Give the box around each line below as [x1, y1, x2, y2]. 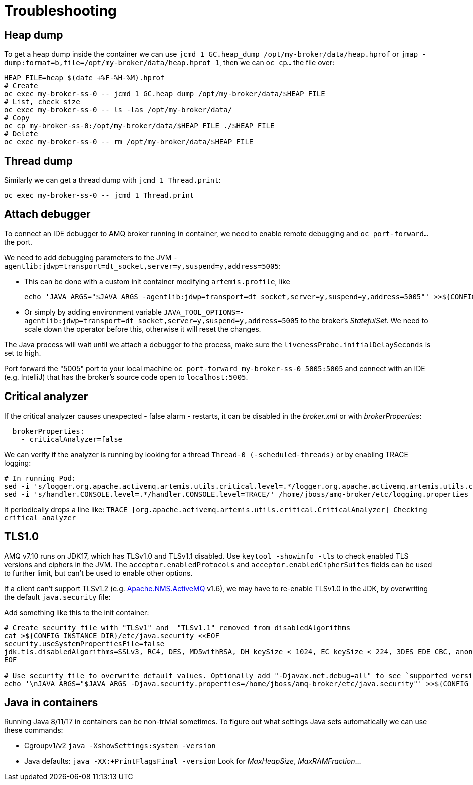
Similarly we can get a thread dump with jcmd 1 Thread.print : [4, 176, 221, 185]
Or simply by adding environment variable [24, 307, 162, 316]
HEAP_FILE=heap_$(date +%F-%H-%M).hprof [4, 74, 165, 82]
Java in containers [4, 696, 98, 709]
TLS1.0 [4, 530, 39, 543]
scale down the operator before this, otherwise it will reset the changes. [24, 324, 261, 333]
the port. [4, 237, 33, 246]
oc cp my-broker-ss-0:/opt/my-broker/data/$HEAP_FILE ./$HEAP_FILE [4, 122, 275, 130]
